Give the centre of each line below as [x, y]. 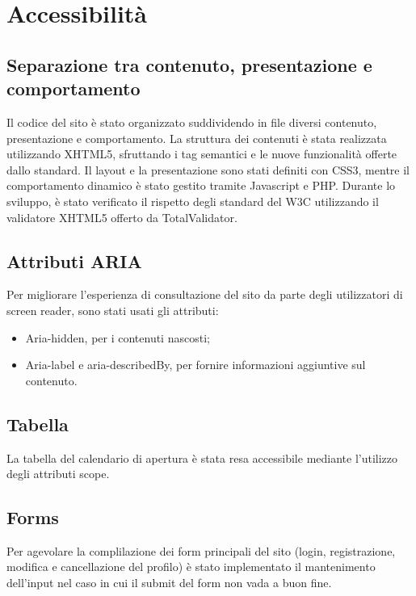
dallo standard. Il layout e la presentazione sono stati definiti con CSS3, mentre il [208, 169]
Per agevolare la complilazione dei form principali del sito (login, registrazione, [201, 550]
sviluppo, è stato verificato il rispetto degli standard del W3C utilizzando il [193, 201]
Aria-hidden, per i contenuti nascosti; [118, 337]
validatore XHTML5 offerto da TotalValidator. [122, 217]
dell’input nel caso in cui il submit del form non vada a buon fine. [169, 583]
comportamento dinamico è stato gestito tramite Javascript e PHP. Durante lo [201, 185]
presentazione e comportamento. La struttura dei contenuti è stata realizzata [197, 138]
